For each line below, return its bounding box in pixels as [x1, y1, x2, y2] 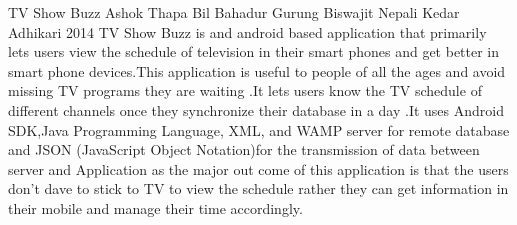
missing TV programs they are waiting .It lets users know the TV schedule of [8, 80, 482, 101]
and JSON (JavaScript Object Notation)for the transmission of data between [8, 139, 480, 160]
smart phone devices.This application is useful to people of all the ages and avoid [8, 60, 506, 81]
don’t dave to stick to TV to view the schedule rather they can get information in [8, 178, 509, 199]
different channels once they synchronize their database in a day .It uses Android [8, 99, 504, 120]
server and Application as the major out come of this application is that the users [8, 158, 509, 179]
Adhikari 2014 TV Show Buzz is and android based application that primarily [8, 21, 487, 42]
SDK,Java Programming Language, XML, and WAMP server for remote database [8, 119, 510, 140]
